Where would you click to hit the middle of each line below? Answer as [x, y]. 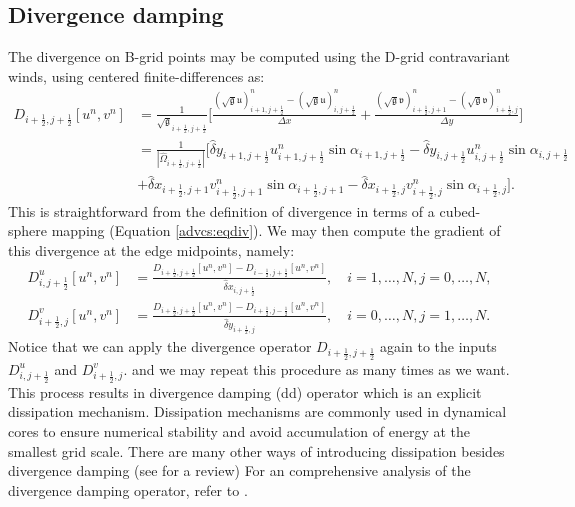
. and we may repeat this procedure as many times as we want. [316, 368]
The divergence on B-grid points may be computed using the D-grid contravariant [259, 56]
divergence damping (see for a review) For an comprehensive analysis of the [239, 470]
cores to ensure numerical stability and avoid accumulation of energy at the [239, 431]
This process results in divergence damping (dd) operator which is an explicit [245, 391]
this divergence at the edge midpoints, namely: [151, 249]
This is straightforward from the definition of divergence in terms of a [221, 210]
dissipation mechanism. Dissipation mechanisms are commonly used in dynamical [257, 411]
